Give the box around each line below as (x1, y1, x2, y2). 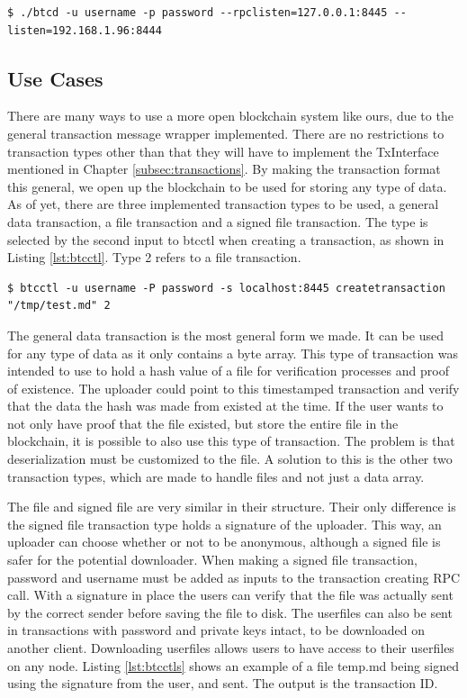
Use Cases (7, 64, 103, 92)
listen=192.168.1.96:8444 (7, 23, 162, 37)
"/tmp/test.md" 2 (7, 299, 111, 313)
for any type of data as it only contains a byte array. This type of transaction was (7, 343, 459, 362)
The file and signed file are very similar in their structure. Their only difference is (7, 497, 456, 516)
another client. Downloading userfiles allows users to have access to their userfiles (7, 639, 454, 657)
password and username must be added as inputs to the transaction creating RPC (7, 567, 461, 586)
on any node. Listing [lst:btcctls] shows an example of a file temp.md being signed (7, 656, 459, 675)
